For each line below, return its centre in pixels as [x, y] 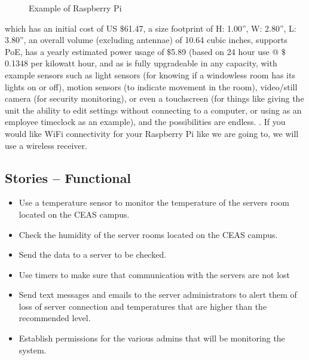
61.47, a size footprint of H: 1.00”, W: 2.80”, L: [210, 28]
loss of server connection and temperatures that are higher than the [143, 306]
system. [33, 350]
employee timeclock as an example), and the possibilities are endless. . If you [145, 122]
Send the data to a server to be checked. [93, 254]
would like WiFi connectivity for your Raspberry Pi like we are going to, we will [152, 133]
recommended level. [55, 318]
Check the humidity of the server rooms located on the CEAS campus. [148, 234]
